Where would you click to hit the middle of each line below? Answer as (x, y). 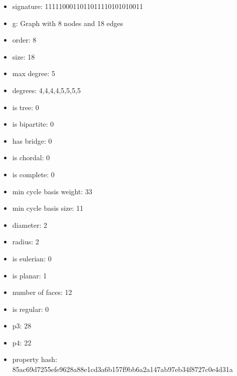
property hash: (35, 359)
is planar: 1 (30, 275)
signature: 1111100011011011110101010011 (78, 6)
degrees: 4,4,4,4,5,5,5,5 (47, 90)
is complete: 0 (33, 174)
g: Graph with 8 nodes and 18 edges (68, 23)
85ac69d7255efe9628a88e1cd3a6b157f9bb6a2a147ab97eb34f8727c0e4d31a (123, 369)
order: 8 (24, 40)
